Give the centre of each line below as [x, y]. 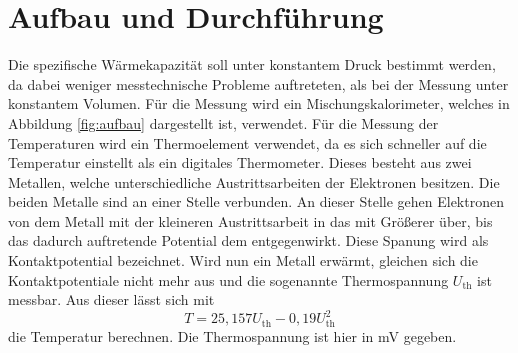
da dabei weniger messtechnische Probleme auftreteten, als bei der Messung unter [258, 83]
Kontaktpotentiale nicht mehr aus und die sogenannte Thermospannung [228, 279]
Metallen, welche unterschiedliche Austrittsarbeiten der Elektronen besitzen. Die [254, 181]
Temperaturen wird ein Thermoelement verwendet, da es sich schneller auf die [247, 142]
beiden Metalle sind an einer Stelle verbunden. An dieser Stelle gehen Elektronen [256, 201]
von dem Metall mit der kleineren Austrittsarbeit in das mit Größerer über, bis [250, 220]
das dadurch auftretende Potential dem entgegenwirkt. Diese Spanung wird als [248, 240]
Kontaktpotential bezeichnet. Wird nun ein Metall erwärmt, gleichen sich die [243, 260]
